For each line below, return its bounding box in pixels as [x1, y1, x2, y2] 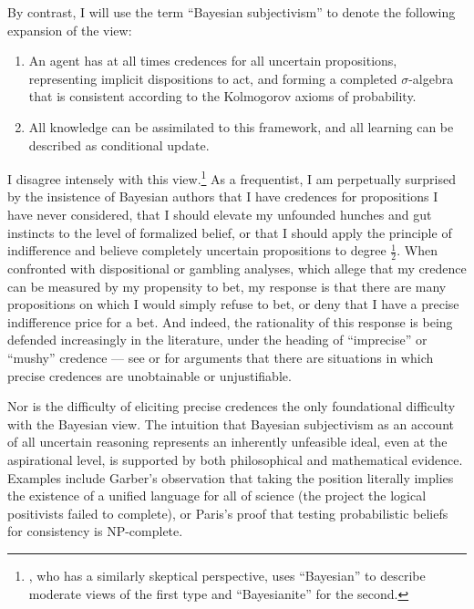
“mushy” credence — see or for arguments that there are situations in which [7, 347, 434, 366]
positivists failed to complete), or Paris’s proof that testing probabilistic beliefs [7, 503, 448, 522]
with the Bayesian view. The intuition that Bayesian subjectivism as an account [7, 414, 454, 433]
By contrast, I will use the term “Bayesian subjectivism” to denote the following [7, 3, 456, 21]
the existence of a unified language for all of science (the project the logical [7, 486, 427, 505]
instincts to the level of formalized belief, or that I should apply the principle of [7, 222, 452, 242]
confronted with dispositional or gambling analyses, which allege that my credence [7, 259, 467, 278]
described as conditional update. [28, 135, 210, 154]
